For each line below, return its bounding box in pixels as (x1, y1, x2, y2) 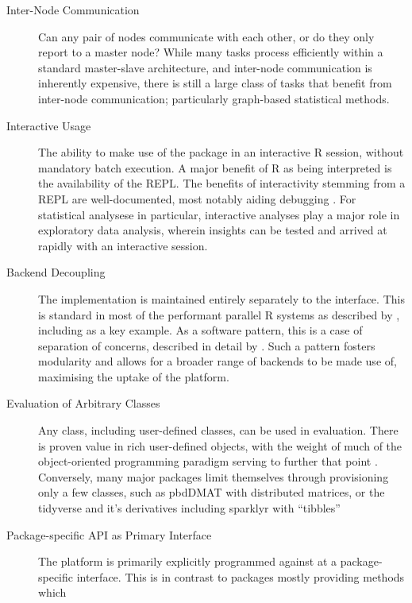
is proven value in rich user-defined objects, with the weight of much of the (38, 437, 402, 454)
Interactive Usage (6, 117, 91, 133)
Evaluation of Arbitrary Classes (6, 395, 160, 412)
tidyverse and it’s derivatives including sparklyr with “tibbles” (38, 500, 341, 516)
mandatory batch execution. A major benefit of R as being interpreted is (38, 159, 392, 176)
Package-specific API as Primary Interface (6, 526, 212, 543)
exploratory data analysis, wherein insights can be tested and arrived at (38, 222, 387, 238)
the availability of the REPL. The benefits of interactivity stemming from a (38, 175, 406, 191)
